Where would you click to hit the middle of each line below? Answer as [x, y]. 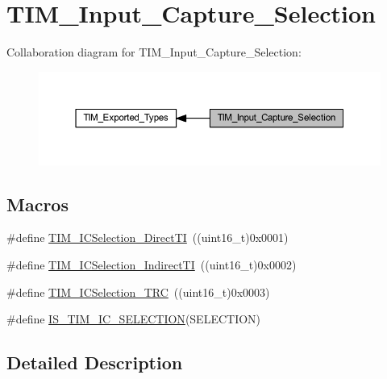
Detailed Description [95, 362]
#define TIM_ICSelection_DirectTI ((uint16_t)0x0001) [148, 237]
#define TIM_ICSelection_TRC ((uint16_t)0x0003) [138, 292]
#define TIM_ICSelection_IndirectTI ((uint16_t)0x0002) [152, 264]
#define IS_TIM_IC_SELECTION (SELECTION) [134, 319]
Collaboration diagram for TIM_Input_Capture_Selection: [154, 52]
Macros [37, 204]
